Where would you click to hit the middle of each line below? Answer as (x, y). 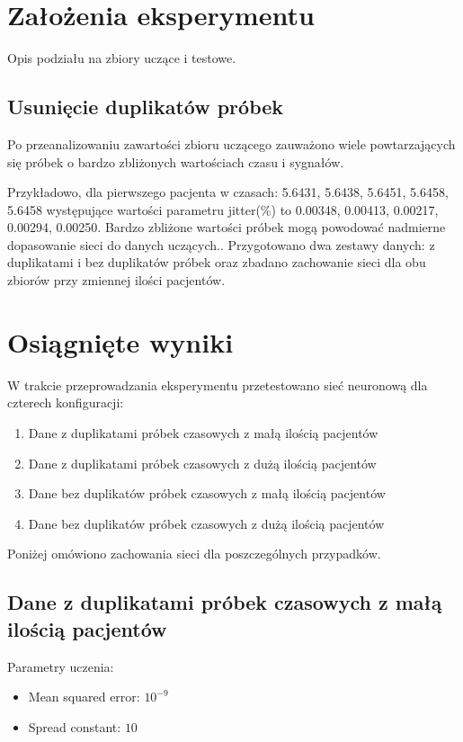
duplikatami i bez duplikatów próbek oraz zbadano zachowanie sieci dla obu (217, 262)
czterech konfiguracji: (66, 402)
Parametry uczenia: (61, 666)
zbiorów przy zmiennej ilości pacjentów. (116, 280)
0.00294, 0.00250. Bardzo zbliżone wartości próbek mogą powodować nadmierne (227, 227)
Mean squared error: (84, 697)
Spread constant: (75, 726)
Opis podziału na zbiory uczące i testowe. (122, 58)
